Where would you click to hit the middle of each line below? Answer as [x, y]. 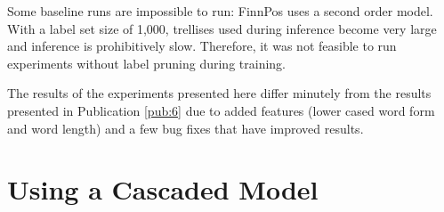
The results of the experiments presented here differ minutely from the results [219, 93]
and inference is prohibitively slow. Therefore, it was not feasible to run [202, 46]
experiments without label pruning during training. [146, 63]
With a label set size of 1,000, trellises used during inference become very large [222, 28]
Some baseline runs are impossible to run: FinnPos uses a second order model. [220, 11]
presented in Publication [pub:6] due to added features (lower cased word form [221, 110]
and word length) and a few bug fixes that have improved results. [186, 128]
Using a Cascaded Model [163, 189]
